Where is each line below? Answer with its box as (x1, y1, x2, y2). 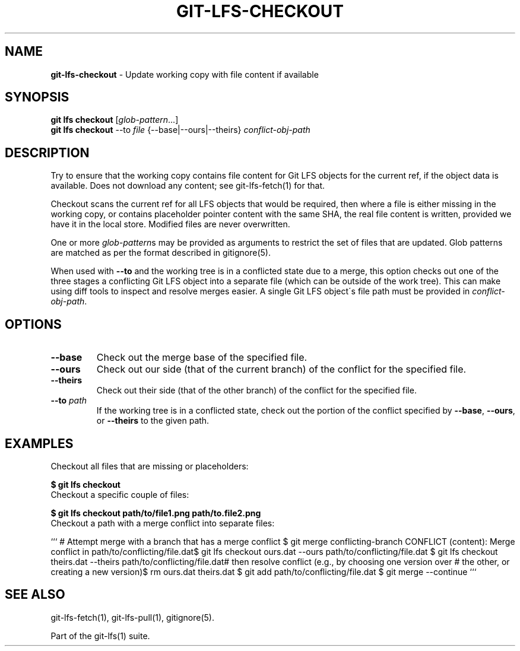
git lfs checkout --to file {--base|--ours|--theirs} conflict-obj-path (50, 125, 310, 135)
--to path (50, 395, 87, 406)
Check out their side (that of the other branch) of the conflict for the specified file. (96, 385, 417, 396)
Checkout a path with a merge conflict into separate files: (50, 517, 275, 528)
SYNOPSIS (5, 90, 69, 105)
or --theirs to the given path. (96, 415, 210, 426)
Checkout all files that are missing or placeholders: (50, 461, 249, 471)
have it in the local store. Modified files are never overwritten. (50, 219, 290, 230)
